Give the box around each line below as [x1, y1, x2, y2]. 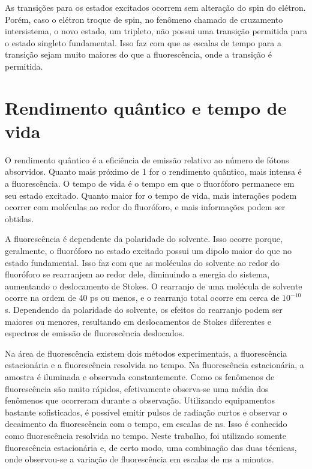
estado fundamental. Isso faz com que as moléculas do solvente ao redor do [5, 256, 280, 268]
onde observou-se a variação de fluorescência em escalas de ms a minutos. [5, 453, 274, 465]
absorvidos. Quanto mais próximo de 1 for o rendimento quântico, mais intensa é [5, 165, 302, 178]
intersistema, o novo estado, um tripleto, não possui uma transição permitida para [5, 25, 307, 37]
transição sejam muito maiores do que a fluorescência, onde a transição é [5, 48, 272, 61]
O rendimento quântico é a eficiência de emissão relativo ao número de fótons [5, 153, 289, 166]
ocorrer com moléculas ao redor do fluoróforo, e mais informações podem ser [5, 201, 286, 213]
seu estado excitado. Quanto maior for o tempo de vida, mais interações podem [5, 189, 297, 201]
